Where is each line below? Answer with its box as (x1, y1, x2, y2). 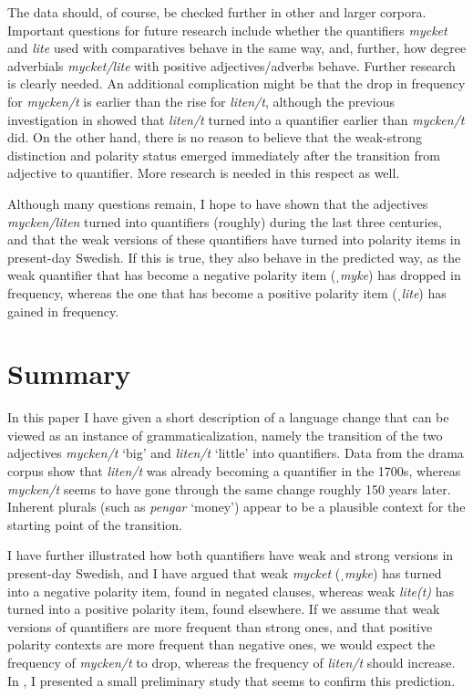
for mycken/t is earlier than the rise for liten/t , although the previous (7, 91, 395, 110)
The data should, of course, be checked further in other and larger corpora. (7, 3, 427, 21)
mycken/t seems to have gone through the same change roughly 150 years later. (7, 479, 451, 498)
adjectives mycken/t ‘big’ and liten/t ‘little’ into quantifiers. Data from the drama (7, 443, 464, 462)
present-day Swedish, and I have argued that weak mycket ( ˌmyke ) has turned (7, 563, 442, 582)
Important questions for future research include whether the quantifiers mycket (7, 20, 447, 39)
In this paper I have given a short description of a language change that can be (7, 408, 449, 427)
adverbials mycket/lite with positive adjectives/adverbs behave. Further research (7, 56, 456, 75)
